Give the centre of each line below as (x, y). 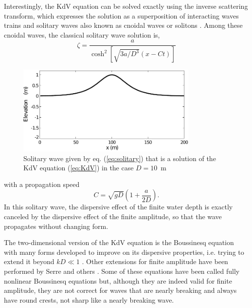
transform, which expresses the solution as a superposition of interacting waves (121, 15)
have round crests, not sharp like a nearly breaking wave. (89, 299)
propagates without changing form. (56, 226)
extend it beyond (29, 261)
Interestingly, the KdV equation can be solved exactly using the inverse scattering (126, 6)
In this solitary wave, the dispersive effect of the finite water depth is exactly (118, 207)
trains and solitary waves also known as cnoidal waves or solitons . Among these (123, 25)
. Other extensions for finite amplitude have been (155, 261)
